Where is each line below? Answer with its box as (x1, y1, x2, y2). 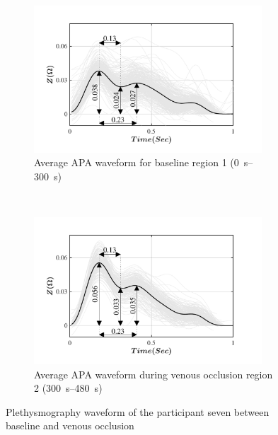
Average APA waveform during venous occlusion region (34, 366, 273, 381)
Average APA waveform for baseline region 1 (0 (34, 155, 239, 170)
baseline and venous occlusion (6, 418, 134, 433)
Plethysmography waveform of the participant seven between (6, 404, 270, 419)
